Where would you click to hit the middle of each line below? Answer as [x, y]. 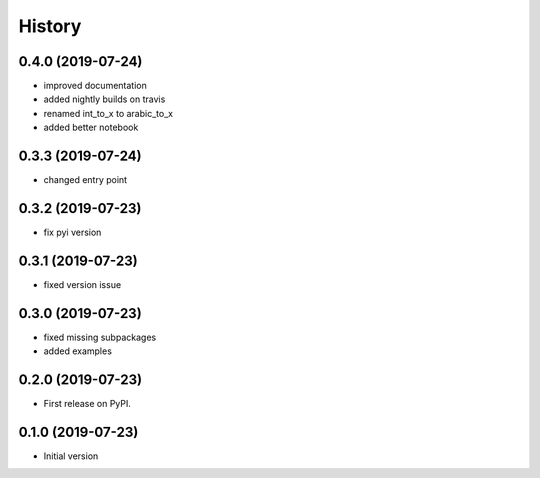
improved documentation [95, 86]
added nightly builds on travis [104, 99]
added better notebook [91, 127]
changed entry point [85, 180]
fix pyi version [72, 232]
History [50, 26]
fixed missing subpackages [100, 337]
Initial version [71, 456]
